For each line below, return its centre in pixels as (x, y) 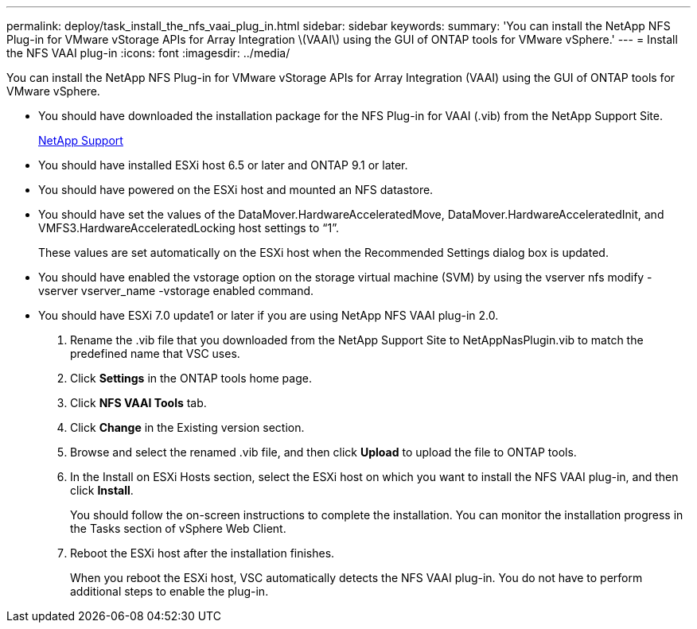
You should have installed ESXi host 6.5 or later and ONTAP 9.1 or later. (223, 165)
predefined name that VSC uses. (155, 353)
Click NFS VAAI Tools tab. (138, 403)
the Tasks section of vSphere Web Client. (178, 528)
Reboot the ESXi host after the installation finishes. (202, 553)
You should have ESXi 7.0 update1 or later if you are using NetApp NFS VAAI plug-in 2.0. (269, 315)
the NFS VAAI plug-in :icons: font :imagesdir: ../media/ (148, 53)
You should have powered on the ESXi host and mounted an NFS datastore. (236, 190)
